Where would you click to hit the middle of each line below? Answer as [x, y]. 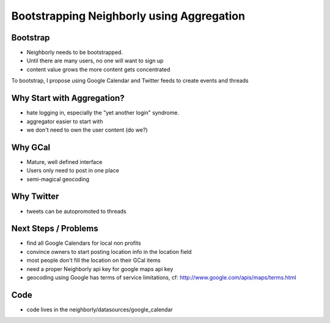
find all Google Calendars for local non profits [84, 243]
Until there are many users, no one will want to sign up [95, 61]
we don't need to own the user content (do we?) [87, 130]
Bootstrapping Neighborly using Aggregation [128, 16]
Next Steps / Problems [55, 228]
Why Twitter [35, 197]
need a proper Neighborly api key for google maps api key [100, 269]
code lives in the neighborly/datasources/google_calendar [100, 310]
